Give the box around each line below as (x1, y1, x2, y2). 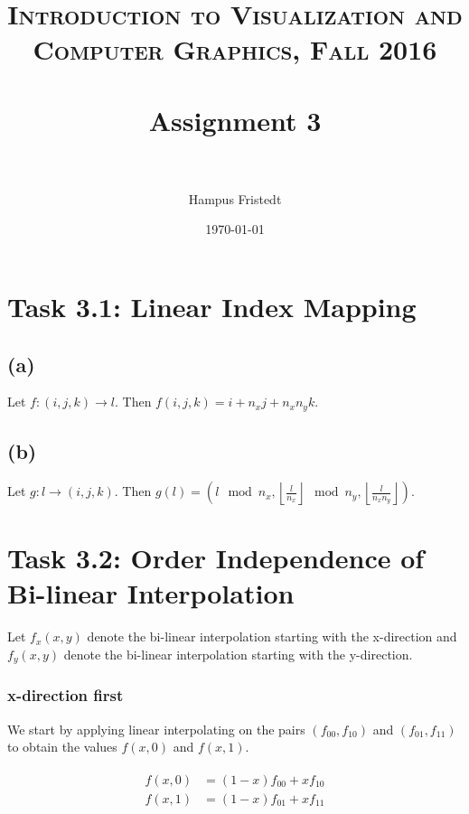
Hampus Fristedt (188, 189, 282, 208)
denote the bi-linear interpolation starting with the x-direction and (87, 627, 457, 646)
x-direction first (7, 684, 124, 706)
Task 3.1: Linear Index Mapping (7, 288, 417, 325)
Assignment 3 (148, 101, 322, 138)
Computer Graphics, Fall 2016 (33, 31, 437, 68)
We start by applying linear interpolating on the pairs (7, 719, 305, 738)
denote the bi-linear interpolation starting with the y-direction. (63, 645, 413, 664)
